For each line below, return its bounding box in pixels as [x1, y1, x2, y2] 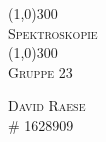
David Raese [8, 95, 86, 116]
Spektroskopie [8, 22, 98, 43]
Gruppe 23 [8, 61, 73, 82]
